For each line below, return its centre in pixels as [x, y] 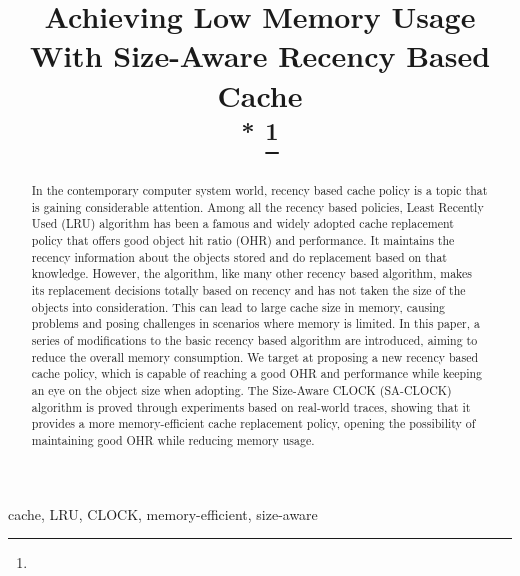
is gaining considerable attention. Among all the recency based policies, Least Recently [257, 206]
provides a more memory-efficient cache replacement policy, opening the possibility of [253, 423]
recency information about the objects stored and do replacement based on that [239, 256]
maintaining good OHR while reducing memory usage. [173, 439]
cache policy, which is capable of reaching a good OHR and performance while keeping [256, 373]
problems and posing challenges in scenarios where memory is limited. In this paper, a [255, 323]
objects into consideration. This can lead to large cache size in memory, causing [238, 306]
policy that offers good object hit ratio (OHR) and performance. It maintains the [243, 240]
